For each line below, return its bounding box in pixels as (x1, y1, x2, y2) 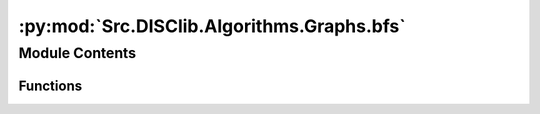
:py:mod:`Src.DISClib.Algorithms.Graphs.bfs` (18, 15, 407, 37)
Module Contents (18, 44, 137, 62)
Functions (18, 77, 83, 94)
